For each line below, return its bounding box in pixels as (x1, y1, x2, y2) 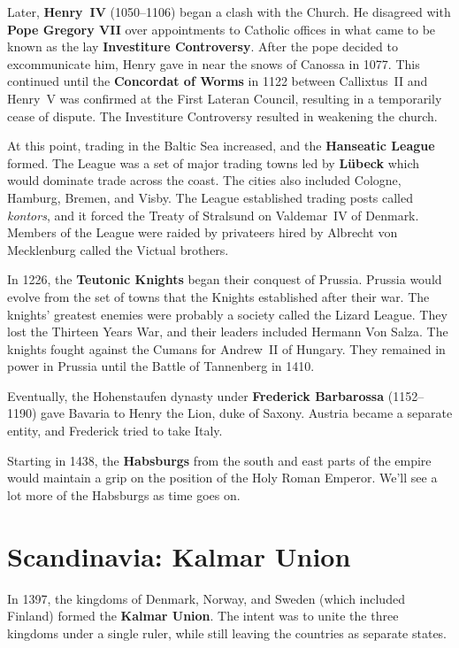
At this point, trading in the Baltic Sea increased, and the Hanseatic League (7, 136, 435, 155)
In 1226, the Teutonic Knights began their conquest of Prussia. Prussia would (7, 270, 442, 289)
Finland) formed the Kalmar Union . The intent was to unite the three (7, 606, 399, 625)
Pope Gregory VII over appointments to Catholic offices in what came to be (7, 19, 436, 38)
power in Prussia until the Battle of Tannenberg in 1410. (7, 357, 315, 375)
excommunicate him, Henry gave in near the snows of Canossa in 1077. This (7, 54, 420, 73)
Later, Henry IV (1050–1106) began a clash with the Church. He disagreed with (7, 3, 451, 20)
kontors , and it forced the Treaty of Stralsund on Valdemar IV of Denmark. (7, 205, 419, 224)
